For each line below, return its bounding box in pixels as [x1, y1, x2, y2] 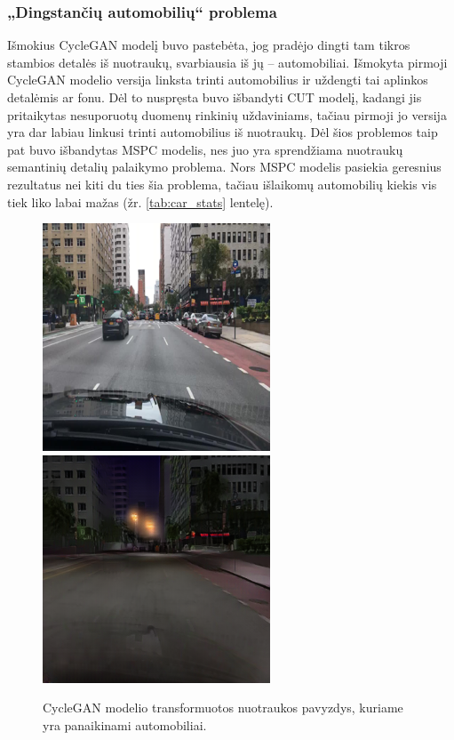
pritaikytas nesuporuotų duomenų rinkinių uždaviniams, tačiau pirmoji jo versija [7, 105, 447, 124]
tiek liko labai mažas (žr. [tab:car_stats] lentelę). [7, 192, 274, 211]
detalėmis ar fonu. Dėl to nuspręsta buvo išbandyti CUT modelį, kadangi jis [7, 88, 422, 106]
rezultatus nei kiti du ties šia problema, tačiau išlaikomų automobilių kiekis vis [7, 174, 437, 193]
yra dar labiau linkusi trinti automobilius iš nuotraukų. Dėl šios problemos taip [7, 123, 438, 141]
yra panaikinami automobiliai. [43, 715, 207, 734]
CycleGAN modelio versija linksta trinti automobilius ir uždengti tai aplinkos [7, 70, 428, 89]
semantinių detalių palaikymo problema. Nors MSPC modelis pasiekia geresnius [7, 157, 442, 176]
